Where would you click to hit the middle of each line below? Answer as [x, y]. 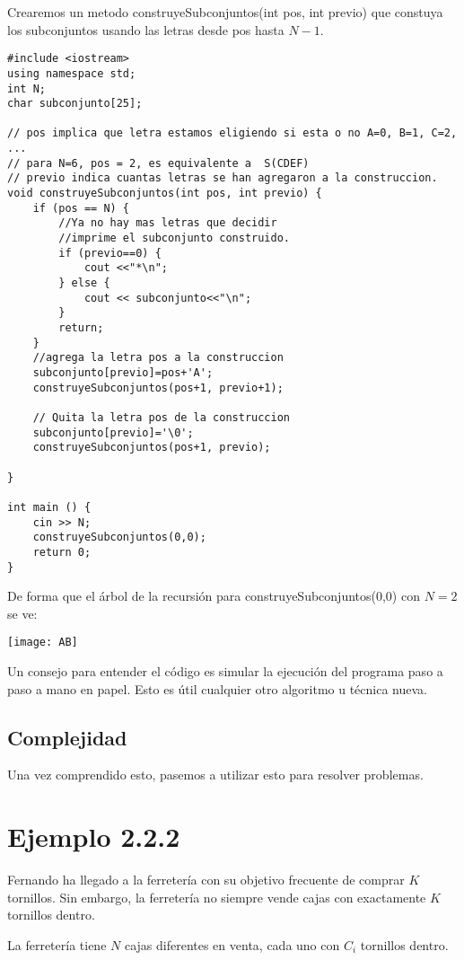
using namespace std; [72, 73]
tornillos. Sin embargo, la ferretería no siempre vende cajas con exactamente [217, 897]
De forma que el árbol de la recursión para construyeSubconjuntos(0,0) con [214, 596]
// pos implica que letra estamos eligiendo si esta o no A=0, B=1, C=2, [232, 133]
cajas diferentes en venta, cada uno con [232, 944]
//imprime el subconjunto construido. [174, 238]
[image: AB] [43, 643]
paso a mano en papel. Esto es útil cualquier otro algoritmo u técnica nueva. [217, 688]
